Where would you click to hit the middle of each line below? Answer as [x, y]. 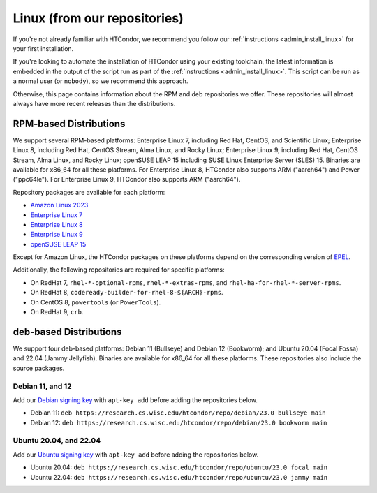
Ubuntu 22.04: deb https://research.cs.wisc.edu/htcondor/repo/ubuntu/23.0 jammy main [179, 477]
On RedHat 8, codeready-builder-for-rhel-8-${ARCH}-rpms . [127, 293]
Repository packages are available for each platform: [89, 192]
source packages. [39, 368]
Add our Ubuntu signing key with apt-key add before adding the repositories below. [136, 455]
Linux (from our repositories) [98, 18]
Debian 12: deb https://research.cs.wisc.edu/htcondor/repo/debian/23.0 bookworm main [179, 422]
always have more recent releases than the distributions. [94, 103]
